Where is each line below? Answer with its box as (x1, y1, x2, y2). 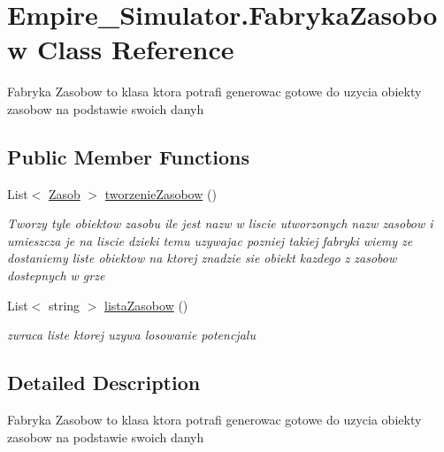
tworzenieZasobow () (104, 184, 217, 203)
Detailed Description (7, 369, 201, 396)
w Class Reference (7, 31, 234, 67)
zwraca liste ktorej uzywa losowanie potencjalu (7, 326, 256, 344)
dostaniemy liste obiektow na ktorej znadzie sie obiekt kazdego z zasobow (7, 249, 397, 267)
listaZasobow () (104, 295, 188, 314)
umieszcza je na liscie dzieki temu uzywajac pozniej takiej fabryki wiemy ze (7, 231, 413, 249)
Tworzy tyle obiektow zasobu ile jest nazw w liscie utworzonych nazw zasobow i (7, 214, 433, 233)
